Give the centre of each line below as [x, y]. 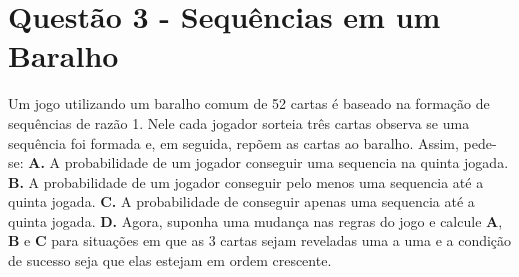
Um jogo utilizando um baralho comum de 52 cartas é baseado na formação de [249, 103]
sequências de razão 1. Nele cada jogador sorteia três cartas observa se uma [239, 122]
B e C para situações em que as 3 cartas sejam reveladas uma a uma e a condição [260, 240]
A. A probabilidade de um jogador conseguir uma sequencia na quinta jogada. [268, 162]
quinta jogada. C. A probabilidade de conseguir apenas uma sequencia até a [241, 201]
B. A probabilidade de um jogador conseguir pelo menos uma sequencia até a [246, 181]
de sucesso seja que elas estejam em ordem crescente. [170, 260]
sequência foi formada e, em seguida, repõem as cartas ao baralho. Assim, [233, 142]
